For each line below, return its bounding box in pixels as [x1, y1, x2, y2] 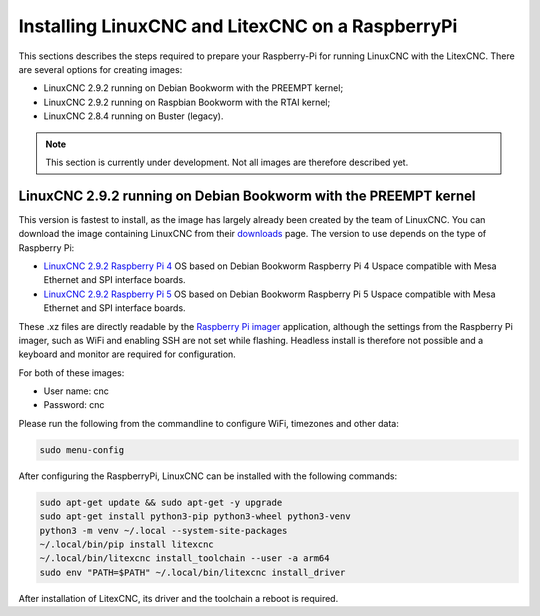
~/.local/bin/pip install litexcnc [39, 539, 214, 550]
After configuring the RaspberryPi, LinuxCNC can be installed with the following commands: [18, 470, 398, 482]
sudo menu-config [39, 444, 125, 455]
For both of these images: [18, 366, 125, 379]
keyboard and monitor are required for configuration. [18, 348, 237, 360]
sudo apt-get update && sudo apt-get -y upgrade [39, 496, 283, 508]
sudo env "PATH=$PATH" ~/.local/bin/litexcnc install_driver [39, 566, 346, 578]
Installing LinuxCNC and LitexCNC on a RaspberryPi [18, 15, 458, 37]
